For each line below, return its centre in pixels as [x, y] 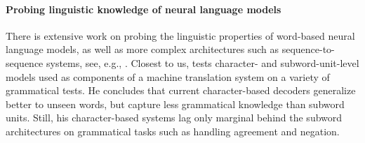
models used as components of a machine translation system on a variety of [168, 76]
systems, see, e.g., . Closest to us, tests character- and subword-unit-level [203, 62]
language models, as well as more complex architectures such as [142, 49]
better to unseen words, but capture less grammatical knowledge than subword [175, 104]
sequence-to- [308, 49]
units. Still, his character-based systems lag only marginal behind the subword [174, 118]
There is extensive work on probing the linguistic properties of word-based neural [180, 35]
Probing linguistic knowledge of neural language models [144, 9]
